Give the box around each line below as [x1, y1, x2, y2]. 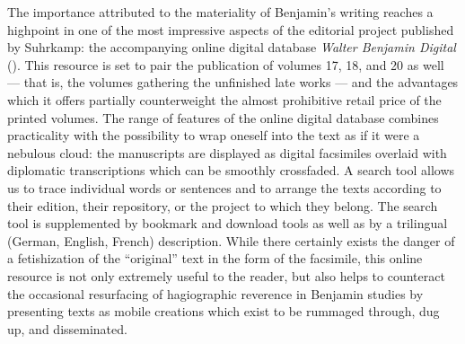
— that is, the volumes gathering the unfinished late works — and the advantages [7, 73, 459, 92]
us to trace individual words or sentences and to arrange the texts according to [7, 178, 442, 197]
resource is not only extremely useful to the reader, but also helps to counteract [7, 266, 445, 285]
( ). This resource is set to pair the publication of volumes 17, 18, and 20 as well [7, 55, 444, 74]
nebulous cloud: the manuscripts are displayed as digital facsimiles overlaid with [7, 143, 447, 162]
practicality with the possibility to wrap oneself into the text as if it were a [7, 126, 420, 145]
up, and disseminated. [7, 319, 127, 338]
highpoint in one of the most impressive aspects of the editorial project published [7, 20, 454, 39]
